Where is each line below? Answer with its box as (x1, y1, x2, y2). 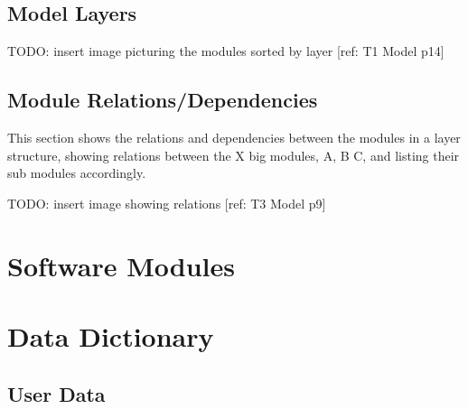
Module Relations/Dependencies (7, 86, 318, 114)
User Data (7, 379, 106, 407)
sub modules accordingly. (7, 163, 146, 182)
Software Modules (7, 246, 235, 284)
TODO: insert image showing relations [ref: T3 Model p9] (7, 193, 326, 212)
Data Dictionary (7, 317, 214, 354)
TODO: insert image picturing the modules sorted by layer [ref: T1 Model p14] (7, 42, 445, 60)
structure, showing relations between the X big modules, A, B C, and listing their (7, 145, 460, 164)
